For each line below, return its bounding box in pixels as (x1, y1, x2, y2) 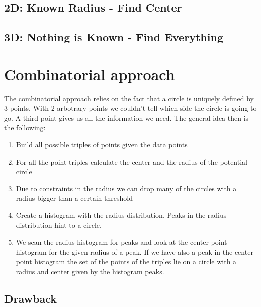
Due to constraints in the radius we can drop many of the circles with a (16, 183, 237, 193)
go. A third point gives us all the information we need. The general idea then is (4, 112, 249, 123)
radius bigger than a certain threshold (16, 193, 133, 203)
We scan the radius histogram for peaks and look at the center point (16, 237, 227, 247)
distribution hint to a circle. (16, 219, 102, 230)
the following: (4, 122, 46, 133)
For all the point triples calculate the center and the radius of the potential (16, 156, 247, 167)
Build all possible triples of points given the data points (16, 139, 188, 150)
